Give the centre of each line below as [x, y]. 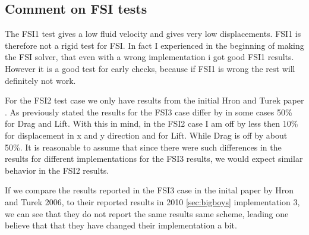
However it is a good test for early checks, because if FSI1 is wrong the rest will [150, 68]
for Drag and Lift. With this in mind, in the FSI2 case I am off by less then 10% [152, 123]
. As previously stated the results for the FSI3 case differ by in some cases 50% [149, 112]
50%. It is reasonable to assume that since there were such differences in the [143, 147]
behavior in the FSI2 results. [57, 170]
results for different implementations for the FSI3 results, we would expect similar [154, 159]
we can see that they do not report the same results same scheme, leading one [147, 213]
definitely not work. [40, 80]
